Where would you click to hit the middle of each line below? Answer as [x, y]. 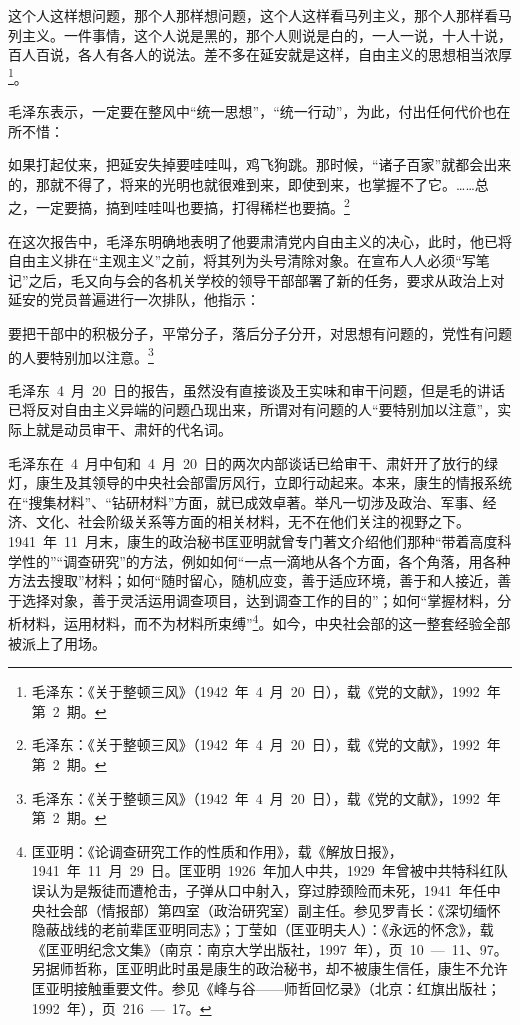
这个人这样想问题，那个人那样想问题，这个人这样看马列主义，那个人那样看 [253, 15]
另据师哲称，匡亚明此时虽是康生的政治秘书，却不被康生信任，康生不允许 [269, 968]
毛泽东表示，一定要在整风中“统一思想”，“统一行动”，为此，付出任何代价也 [252, 111]
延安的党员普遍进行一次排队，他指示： [134, 299]
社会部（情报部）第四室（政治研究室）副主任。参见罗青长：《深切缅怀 [273, 909]
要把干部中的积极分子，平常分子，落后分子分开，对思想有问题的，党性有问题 [260, 333]
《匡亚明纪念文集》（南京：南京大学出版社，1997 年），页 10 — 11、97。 [269, 948]
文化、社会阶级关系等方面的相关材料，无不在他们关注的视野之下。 [252, 521]
